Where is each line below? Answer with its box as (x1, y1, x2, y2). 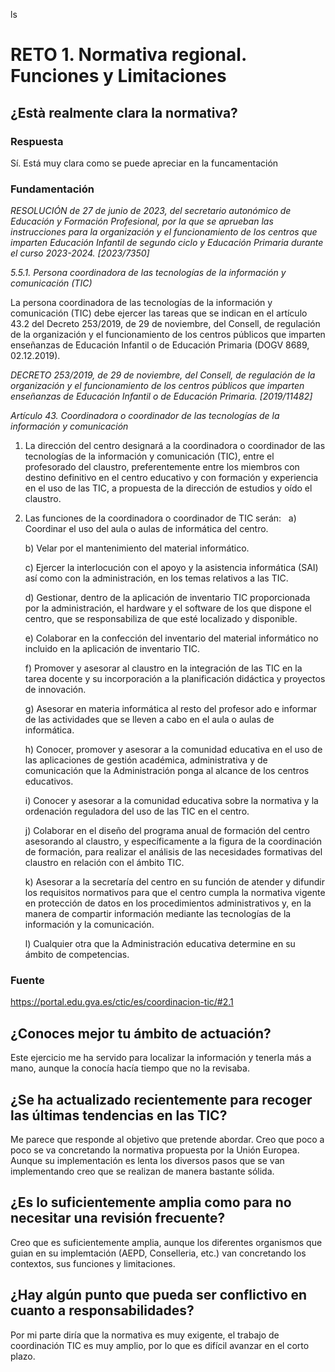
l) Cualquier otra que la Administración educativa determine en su (24, 938, 296, 950)
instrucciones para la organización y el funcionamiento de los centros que (10, 226, 318, 238)
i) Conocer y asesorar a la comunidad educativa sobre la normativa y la (24, 795, 319, 807)
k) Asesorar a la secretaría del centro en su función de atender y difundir (24, 876, 325, 888)
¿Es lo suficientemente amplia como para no (10, 1194, 292, 1211)
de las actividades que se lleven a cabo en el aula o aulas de (24, 714, 275, 726)
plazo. (10, 1350, 36, 1362)
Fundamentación (10, 182, 95, 196)
